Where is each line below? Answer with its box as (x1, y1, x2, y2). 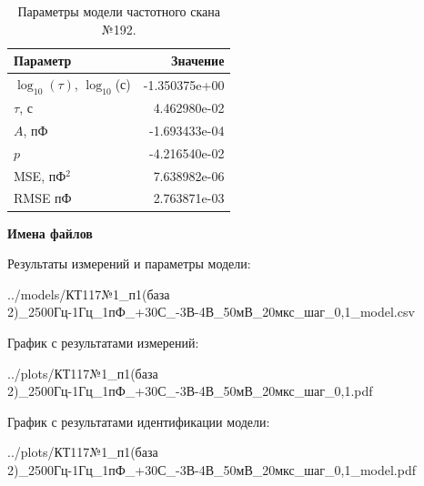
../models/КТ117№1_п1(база (7, 284, 170, 303)
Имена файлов (7, 223, 93, 242)
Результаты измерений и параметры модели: (7, 254, 251, 273)
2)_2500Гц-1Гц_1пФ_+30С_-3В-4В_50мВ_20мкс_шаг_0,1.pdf (7, 381, 373, 400)
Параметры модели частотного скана (17, 2, 220, 20)
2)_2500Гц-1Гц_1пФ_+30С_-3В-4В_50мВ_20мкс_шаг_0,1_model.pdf (7, 460, 416, 479)
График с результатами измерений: (7, 332, 199, 351)
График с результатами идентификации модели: (7, 411, 270, 430)
